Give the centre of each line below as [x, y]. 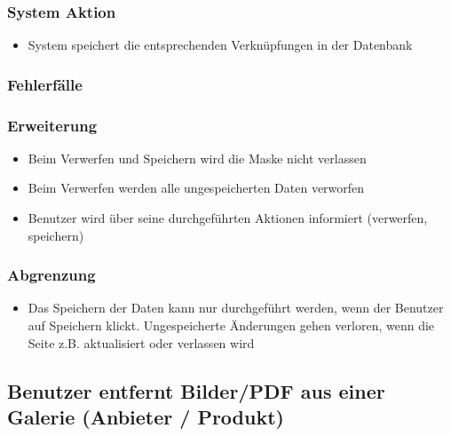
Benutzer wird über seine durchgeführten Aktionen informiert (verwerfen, [228, 218]
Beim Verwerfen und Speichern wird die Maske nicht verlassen [197, 158]
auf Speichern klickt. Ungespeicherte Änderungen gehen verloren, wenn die [231, 325]
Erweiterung [52, 125]
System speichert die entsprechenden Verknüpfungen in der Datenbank [220, 45]
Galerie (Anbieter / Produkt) [146, 417]
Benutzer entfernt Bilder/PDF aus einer [196, 390]
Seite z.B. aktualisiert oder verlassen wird [141, 342]
